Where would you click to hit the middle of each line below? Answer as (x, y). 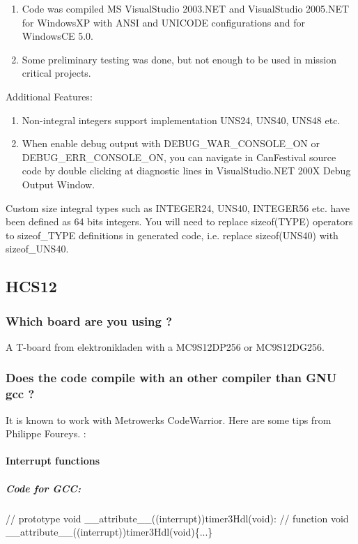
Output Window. (59, 184)
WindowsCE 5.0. (57, 36)
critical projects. (56, 73)
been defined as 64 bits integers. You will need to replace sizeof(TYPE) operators (179, 221)
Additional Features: (49, 96)
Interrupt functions (53, 461)
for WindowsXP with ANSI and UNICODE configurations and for (163, 22)
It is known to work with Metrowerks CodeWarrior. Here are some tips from (169, 420)
